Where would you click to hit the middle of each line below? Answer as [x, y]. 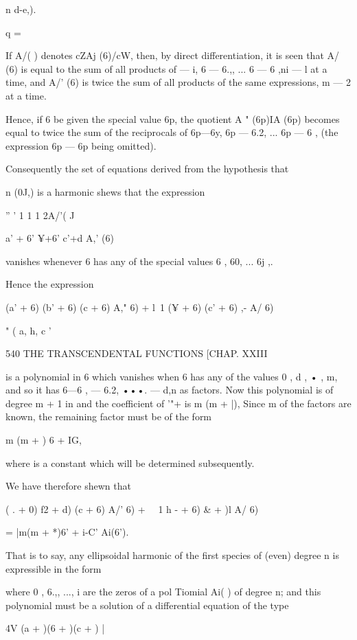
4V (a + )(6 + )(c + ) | [55, 628]
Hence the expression [50, 284]
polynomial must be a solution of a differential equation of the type [147, 605]
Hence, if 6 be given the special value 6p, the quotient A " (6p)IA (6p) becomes [173, 118]
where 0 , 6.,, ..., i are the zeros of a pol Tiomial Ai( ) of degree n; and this [163, 592]
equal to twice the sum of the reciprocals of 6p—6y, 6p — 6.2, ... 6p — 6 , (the [172, 132]
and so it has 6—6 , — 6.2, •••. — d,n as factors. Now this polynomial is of [170, 390]
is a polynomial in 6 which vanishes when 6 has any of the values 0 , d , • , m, [172, 376]
